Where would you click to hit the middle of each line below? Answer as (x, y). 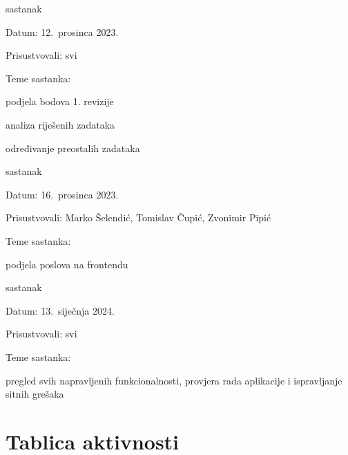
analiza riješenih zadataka (60, 124)
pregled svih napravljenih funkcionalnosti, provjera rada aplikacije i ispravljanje (174, 380)
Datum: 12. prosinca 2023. (62, 31)
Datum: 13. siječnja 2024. (60, 310)
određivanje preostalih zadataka (73, 148)
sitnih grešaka (35, 394)
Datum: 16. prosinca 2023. (62, 194)
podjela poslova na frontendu (67, 264)
